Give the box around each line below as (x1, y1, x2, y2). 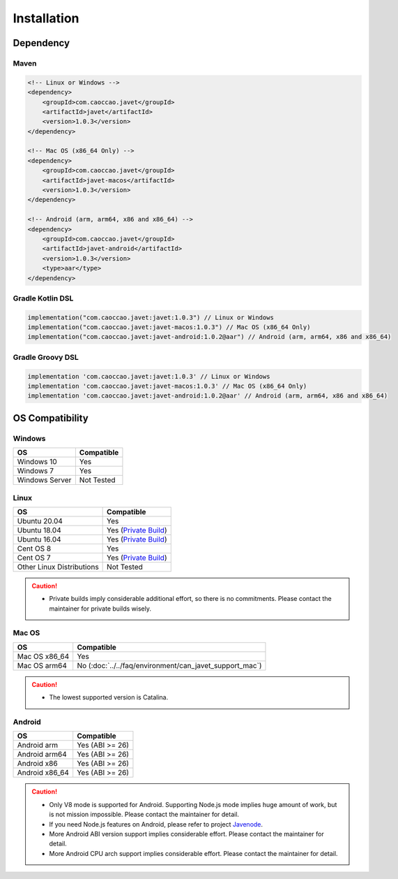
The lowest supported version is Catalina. (49, 693, 169, 702)
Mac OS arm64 (17, 660, 68, 670)
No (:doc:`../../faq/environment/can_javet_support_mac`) (77, 660, 262, 670)
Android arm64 (17, 750, 68, 760)
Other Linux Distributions (17, 562, 99, 572)
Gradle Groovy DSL (13, 352, 79, 362)
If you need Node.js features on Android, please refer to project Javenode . (49, 820, 263, 828)
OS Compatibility (13, 412, 89, 424)
